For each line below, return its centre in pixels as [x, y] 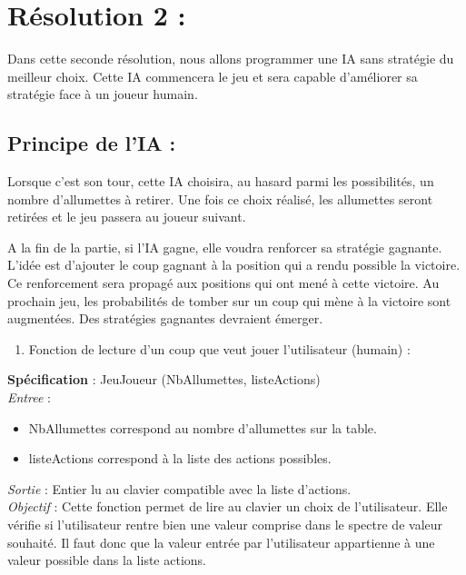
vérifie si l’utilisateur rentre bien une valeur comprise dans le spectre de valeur [225, 525]
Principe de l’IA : [92, 143]
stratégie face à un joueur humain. [103, 94]
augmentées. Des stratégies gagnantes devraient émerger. [165, 318]
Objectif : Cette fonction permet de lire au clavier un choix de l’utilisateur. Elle [228, 506]
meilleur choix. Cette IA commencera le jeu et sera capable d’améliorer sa [213, 76]
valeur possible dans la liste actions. [107, 560]
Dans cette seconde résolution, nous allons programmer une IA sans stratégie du [231, 59]
